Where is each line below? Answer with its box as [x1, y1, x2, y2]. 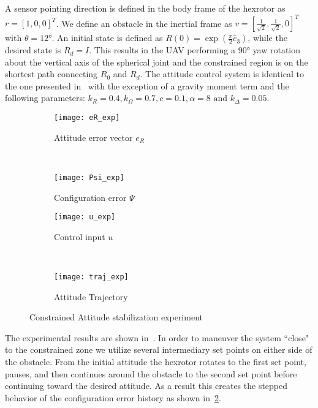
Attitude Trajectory [54, 290, 128, 303]
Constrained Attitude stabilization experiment [29, 311, 203, 323]
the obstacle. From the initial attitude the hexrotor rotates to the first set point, [5, 355, 306, 368]
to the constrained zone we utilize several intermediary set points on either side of [5, 343, 312, 356]
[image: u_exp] [54, 213, 116, 222]
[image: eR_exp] [54, 113, 120, 123]
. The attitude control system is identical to [140, 67, 304, 80]
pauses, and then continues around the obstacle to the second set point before [5, 367, 297, 380]
